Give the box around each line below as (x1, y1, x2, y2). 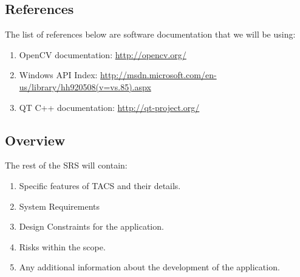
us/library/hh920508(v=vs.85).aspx (19, 80, 151, 93)
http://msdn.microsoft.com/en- (100, 68, 217, 81)
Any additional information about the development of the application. (19, 261, 280, 273)
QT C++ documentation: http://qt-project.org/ (19, 101, 200, 113)
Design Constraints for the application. (19, 220, 164, 233)
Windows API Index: (19, 68, 98, 81)
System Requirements (19, 199, 100, 212)
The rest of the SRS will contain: (5, 159, 128, 172)
